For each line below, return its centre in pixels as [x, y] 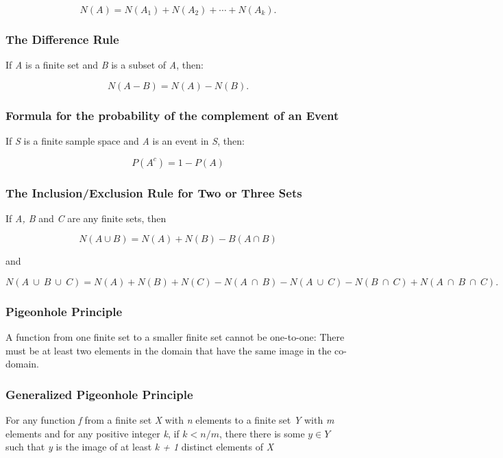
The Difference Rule [62, 39]
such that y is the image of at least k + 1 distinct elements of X [140, 447]
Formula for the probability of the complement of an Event [172, 115]
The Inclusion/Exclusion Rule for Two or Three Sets [154, 192]
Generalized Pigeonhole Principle [99, 394]
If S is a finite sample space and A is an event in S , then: [125, 141]
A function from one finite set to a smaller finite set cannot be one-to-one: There [175, 337]
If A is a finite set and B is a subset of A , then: [105, 65]
